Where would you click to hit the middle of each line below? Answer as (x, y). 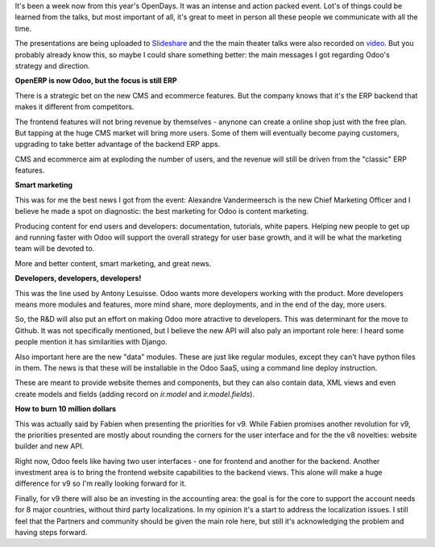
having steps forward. (51, 532)
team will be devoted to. (55, 248)
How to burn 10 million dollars (66, 409)
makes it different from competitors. (75, 107)
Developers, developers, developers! (78, 278)
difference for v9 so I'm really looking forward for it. (101, 483)
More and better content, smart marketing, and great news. (113, 263)
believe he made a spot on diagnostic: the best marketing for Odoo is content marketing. (162, 211)
